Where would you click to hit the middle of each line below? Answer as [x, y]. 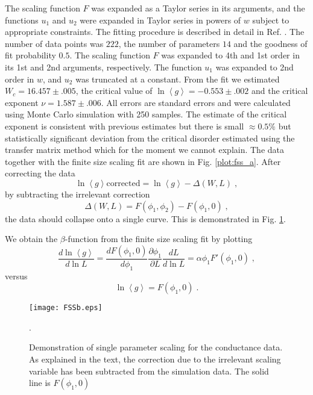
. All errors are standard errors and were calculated [196, 102]
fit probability [30, 55]
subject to [271, 20]
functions [22, 20]
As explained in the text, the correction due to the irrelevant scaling [155, 359]
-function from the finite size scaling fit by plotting [159, 239]
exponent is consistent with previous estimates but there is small [125, 126]
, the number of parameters [169, 43]
